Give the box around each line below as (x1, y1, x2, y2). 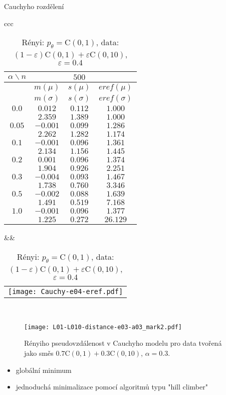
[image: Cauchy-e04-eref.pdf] (8, 287, 123, 296)
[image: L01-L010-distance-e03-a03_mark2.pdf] (24, 323, 182, 331)
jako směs (24, 348, 54, 358)
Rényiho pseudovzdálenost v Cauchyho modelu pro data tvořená (24, 338, 222, 348)
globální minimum (16, 364, 72, 375)
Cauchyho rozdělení (4, 1, 64, 11)
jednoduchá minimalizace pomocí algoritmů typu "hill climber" (16, 381, 208, 392)
